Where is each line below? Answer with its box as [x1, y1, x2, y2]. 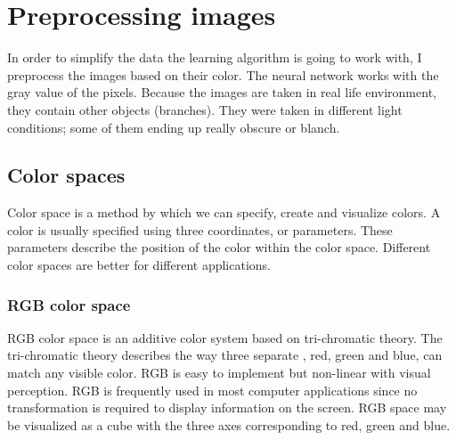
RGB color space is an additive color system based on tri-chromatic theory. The [7, 328, 443, 346]
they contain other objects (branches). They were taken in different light [7, 100, 403, 118]
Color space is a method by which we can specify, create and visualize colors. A [7, 203, 441, 222]
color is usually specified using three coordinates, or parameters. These [7, 220, 393, 239]
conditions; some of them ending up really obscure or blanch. [7, 118, 340, 136]
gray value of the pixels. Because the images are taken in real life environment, [7, 83, 436, 102]
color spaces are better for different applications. [7, 256, 271, 274]
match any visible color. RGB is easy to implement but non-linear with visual [7, 363, 431, 382]
